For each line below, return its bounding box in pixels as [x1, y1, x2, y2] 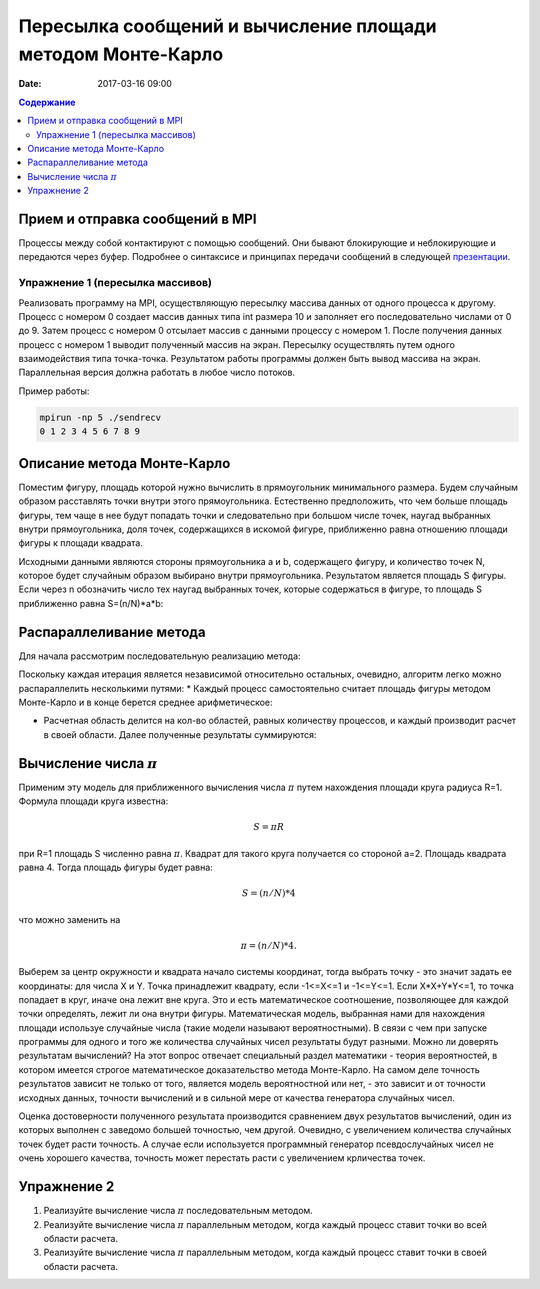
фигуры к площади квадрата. [18, 537, 144, 549]
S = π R [253, 821, 285, 833]
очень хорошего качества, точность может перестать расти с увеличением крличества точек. [18, 1152, 426, 1164]
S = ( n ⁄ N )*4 [241, 888, 296, 899]
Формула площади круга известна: [18, 795, 169, 807]
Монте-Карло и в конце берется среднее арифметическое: [18, 696, 274, 708]
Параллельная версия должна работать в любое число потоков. [18, 366, 295, 379]
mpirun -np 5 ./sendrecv [39, 411, 162, 423]
